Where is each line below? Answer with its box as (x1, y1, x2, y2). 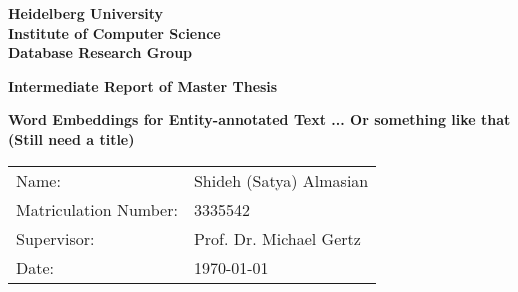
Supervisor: (16, 226, 95, 250)
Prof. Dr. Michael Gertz (193, 226, 361, 250)
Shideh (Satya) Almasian (193, 168, 369, 192)
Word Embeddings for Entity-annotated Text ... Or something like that (8, 109, 511, 130)
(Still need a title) (8, 128, 135, 149)
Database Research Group (8, 42, 193, 63)
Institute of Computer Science (8, 22, 221, 43)
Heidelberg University (8, 3, 164, 23)
